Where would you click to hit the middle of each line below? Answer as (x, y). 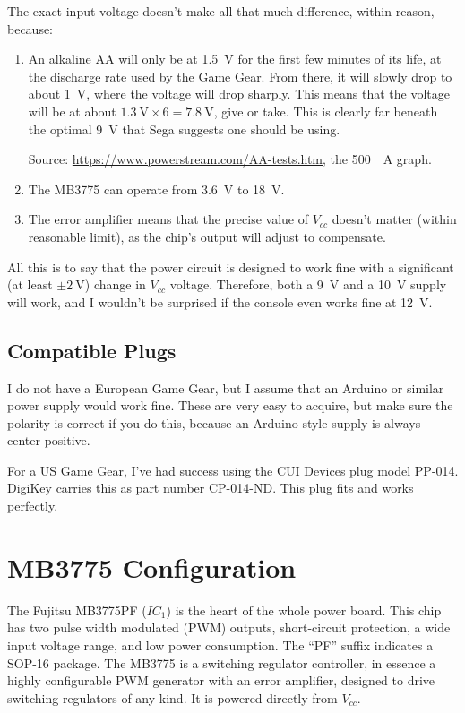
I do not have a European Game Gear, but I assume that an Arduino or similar (226, 387)
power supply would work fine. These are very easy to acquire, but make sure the (230, 405)
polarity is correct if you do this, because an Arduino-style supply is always (214, 422)
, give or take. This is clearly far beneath (326, 111)
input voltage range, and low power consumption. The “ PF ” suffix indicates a (220, 644)
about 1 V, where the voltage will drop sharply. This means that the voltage (239, 94)
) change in (115, 284)
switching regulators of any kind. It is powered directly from (172, 697)
